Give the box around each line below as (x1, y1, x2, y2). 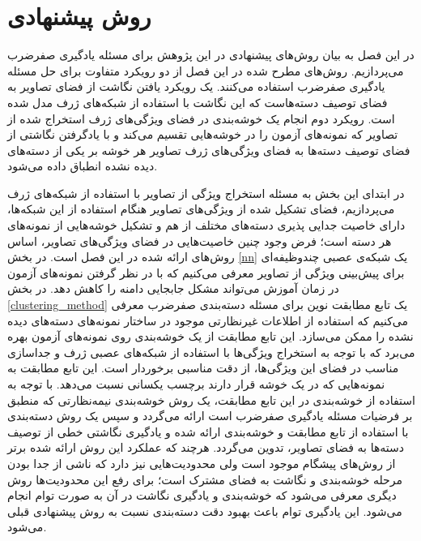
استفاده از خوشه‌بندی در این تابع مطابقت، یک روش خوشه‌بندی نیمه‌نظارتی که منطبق (7, 391, 415, 408)
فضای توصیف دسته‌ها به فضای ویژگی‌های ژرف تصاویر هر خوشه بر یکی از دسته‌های (7, 141, 410, 158)
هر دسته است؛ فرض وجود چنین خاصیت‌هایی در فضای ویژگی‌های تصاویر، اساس (7, 232, 392, 249)
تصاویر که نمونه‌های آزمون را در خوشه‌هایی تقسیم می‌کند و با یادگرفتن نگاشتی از (7, 126, 398, 143)
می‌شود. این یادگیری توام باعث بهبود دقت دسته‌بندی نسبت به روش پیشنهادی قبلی (7, 502, 402, 519)
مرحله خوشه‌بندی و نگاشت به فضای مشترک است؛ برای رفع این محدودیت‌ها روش (7, 470, 402, 487)
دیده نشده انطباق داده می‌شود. (7, 157, 158, 174)
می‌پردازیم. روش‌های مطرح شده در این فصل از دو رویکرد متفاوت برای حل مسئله (7, 62, 404, 79)
